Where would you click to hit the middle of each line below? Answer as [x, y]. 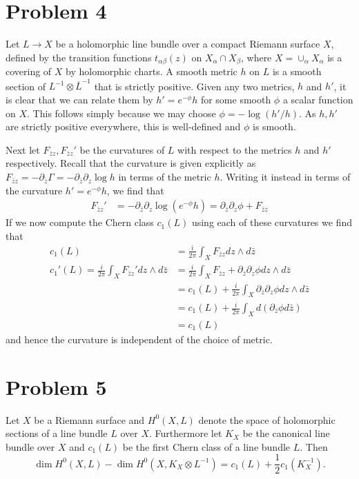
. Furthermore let [186, 433]
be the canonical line [286, 433]
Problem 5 [56, 386]
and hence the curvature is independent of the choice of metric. [139, 339]
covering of [29, 71]
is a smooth [297, 71]
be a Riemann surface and [89, 419]
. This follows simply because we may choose [122, 113]
